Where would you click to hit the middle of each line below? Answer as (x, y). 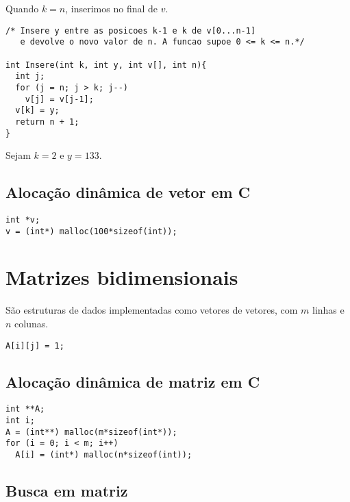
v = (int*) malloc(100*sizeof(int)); (91, 231)
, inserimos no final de (112, 8)
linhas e (328, 310)
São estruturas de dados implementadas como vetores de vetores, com (152, 310)
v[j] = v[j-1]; (59, 99)
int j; (30, 76)
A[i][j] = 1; (35, 346)
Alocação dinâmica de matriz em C (133, 381)
